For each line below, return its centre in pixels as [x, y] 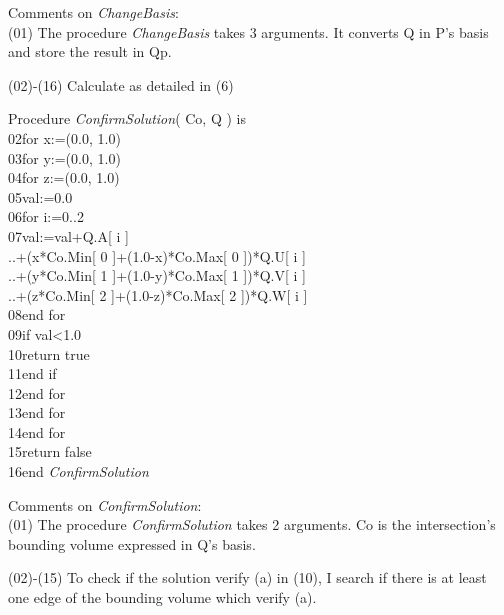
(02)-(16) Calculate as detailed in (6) [121, 84]
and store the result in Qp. [90, 51]
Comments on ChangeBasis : [93, 12]
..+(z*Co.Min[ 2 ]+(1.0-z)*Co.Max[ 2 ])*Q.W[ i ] [158, 294]
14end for [37, 431]
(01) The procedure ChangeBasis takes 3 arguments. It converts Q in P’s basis [248, 31]
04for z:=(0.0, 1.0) [64, 177]
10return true [49, 353]
